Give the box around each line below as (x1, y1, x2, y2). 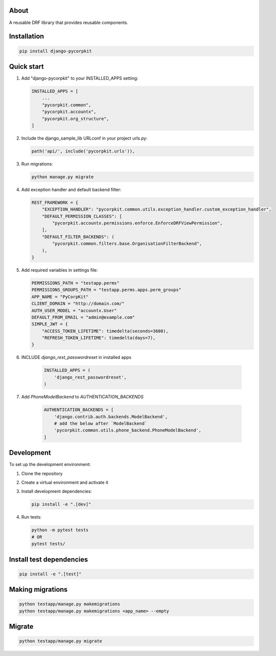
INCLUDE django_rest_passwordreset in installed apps (21, 354, 132, 360)
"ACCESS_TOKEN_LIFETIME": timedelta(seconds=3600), (42, 328, 169, 334)
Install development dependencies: (21, 489, 92, 494)
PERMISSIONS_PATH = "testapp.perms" (31, 280, 120, 286)
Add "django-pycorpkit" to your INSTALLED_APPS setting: (21, 75, 138, 81)
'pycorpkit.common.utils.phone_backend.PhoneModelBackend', (54, 427, 202, 433)
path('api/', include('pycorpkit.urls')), (31, 148, 135, 154)
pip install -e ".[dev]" (31, 502, 92, 507)
